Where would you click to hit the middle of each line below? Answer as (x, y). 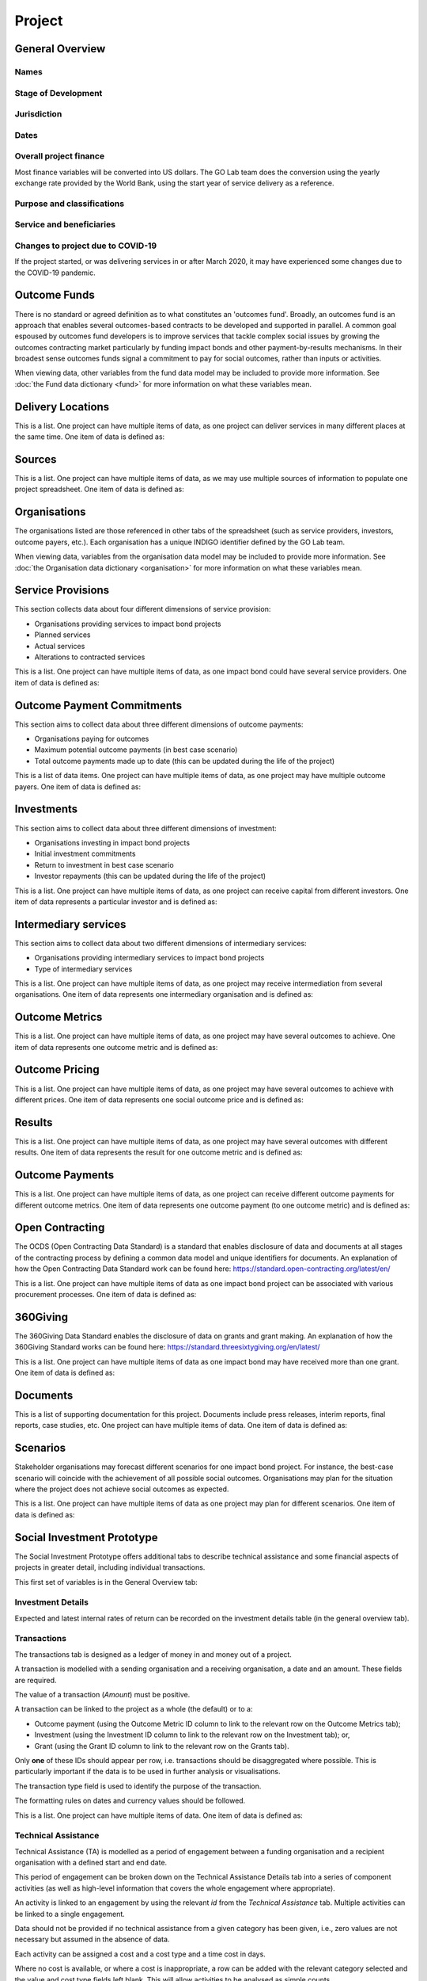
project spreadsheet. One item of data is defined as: (100, 489)
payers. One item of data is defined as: (78, 786)
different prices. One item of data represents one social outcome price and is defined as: (159, 1099)
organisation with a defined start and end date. (91, 1863)
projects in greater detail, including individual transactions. (110, 1567)
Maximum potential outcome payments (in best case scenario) (136, 750)
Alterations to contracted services (90, 657)
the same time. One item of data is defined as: (90, 437)
